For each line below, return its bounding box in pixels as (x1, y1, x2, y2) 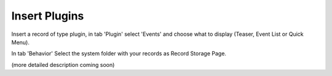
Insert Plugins (11, 9, 84, 22)
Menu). (11, 38, 30, 46)
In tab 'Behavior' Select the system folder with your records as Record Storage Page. (11, 50, 227, 57)
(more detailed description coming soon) (11, 61, 115, 68)
